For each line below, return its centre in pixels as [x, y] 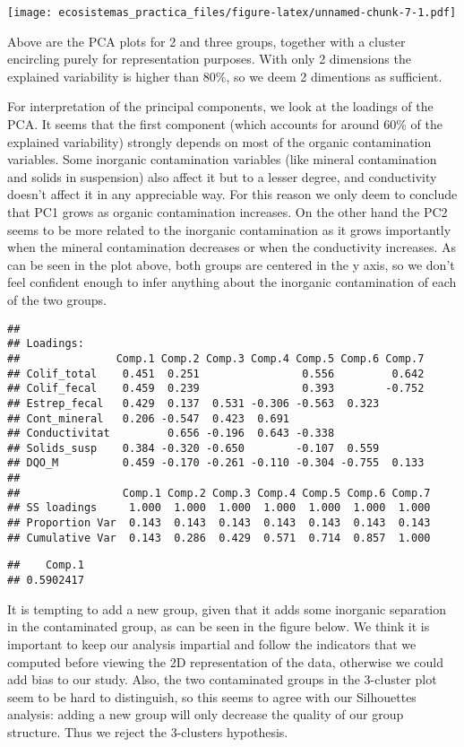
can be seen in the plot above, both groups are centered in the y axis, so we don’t [231, 264]
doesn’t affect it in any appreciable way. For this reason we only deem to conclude [232, 194]
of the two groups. [57, 299]
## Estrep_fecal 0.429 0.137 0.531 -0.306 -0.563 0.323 [193, 403]
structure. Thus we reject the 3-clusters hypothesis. [148, 731]
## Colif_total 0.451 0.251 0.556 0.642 [216, 373]
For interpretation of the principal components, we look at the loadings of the [220, 106]
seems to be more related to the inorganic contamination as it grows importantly [229, 229]
